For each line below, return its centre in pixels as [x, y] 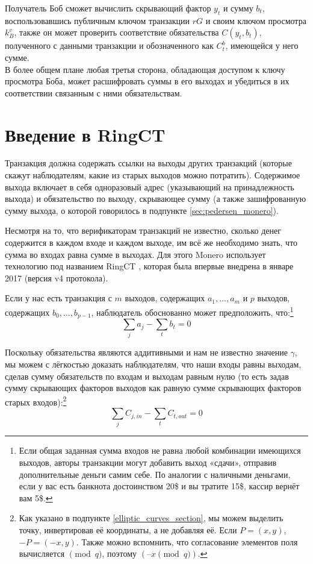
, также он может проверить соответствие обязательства [116, 32]
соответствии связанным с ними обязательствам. [94, 92]
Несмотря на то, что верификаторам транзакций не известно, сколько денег [143, 230]
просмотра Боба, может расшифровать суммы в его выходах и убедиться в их [147, 81]
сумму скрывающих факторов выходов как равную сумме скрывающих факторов [153, 388]
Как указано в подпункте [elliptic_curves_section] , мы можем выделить [151, 518]
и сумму [238, 8]
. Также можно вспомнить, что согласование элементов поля [187, 541]
